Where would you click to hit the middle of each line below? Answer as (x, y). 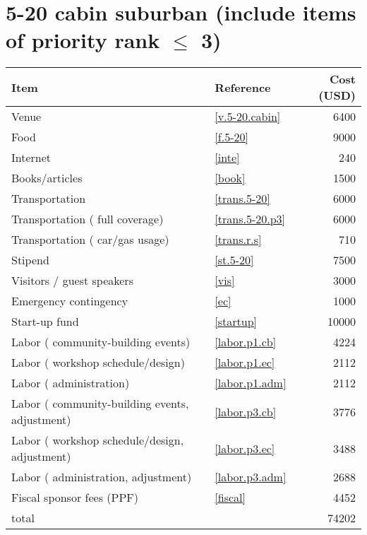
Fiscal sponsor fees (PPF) (75, 498)
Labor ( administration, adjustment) (102, 477)
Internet (31, 158)
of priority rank (83, 40)
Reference (243, 87)
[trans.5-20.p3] (250, 219)
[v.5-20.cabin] (248, 117)
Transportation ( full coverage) (88, 219)
